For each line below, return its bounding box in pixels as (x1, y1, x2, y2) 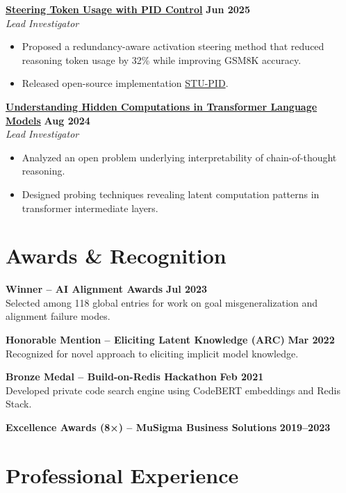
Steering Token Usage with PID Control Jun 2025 (6, 2, 250, 16)
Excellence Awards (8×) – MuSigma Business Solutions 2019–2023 (6, 420, 331, 434)
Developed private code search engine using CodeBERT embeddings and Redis (6, 382, 341, 397)
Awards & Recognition (6, 241, 226, 270)
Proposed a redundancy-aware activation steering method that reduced (22, 39, 324, 54)
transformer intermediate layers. (22, 200, 158, 215)
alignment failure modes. (6, 309, 110, 323)
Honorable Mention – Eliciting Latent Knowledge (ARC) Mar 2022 (6, 332, 335, 347)
